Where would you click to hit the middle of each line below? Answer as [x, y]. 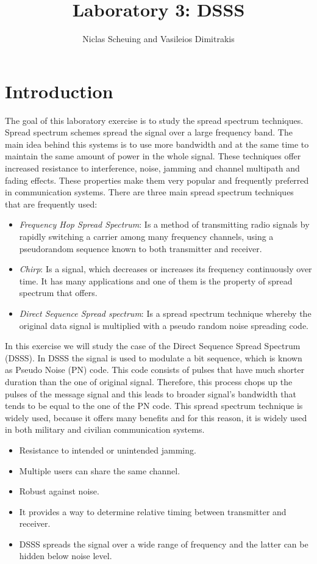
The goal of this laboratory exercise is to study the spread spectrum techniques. [154, 120]
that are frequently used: [51, 204]
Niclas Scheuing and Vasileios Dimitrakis [158, 39]
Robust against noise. [59, 491]
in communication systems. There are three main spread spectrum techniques [149, 192]
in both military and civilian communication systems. [105, 429]
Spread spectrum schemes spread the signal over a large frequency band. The [149, 132]
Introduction [59, 91]
